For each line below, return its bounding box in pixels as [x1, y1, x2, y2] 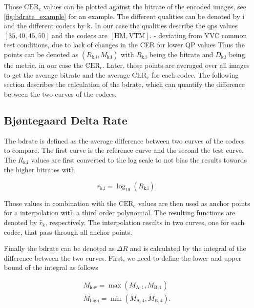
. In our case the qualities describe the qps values [90, 21, 238, 31]
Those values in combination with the [4, 198, 117, 208]
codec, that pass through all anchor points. [4, 226, 132, 237]
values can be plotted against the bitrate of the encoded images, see [43, 1, 246, 11]
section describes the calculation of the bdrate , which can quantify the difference [4, 79, 245, 89]
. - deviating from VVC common [149, 30, 247, 40]
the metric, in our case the [4, 60, 83, 70]
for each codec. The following [151, 69, 239, 80]
